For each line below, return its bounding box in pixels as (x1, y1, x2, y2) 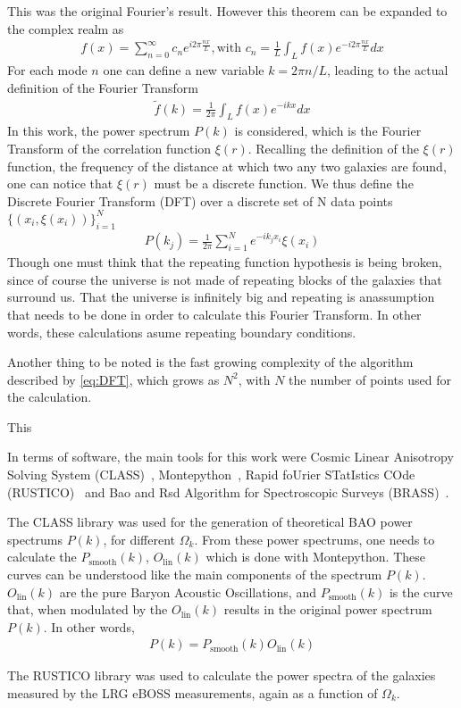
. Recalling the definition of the (247, 138, 419, 157)
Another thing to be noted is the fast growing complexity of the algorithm (7, 353, 414, 371)
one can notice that (7, 174, 113, 193)
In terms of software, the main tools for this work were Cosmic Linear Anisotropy (7, 447, 454, 466)
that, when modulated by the (7, 600, 168, 619)
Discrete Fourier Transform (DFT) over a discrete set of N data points (7, 191, 393, 210)
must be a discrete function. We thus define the (154, 174, 414, 193)
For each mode (7, 61, 88, 79)
